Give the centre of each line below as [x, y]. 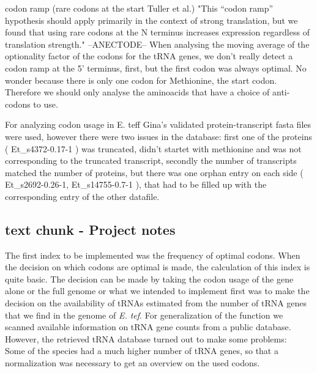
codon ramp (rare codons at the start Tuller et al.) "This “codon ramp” [139, 8]
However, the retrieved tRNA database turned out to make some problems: [146, 338]
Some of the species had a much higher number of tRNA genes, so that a [142, 351]
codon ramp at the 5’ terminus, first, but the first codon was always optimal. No [156, 68]
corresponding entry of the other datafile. [82, 196]
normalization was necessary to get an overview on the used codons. [132, 363]
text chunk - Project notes [90, 229]
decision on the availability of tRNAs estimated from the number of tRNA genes [156, 303]
